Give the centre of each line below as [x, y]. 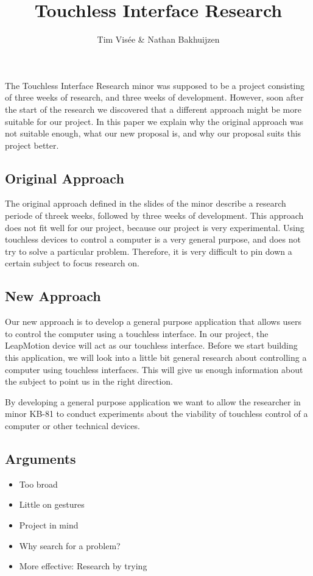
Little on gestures [52, 504]
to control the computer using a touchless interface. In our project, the [137, 333]
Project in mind [49, 524]
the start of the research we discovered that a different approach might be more [153, 109]
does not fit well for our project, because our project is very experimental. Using [155, 227]
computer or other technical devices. [72, 425]
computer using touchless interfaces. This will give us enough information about [154, 369]
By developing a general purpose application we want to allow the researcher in [153, 401]
